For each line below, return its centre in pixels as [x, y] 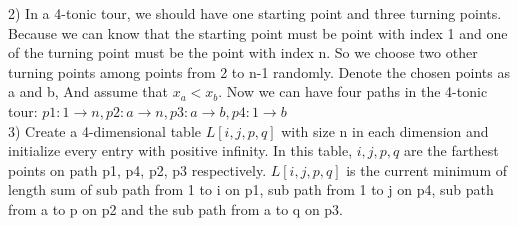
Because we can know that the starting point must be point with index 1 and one [258, 32]
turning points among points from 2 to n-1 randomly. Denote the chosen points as [259, 71]
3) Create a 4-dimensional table [104, 130]
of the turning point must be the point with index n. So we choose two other [243, 52]
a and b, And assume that [88, 91]
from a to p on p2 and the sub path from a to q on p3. [176, 208]
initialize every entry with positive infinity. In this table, [180, 150]
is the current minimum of [426, 169]
